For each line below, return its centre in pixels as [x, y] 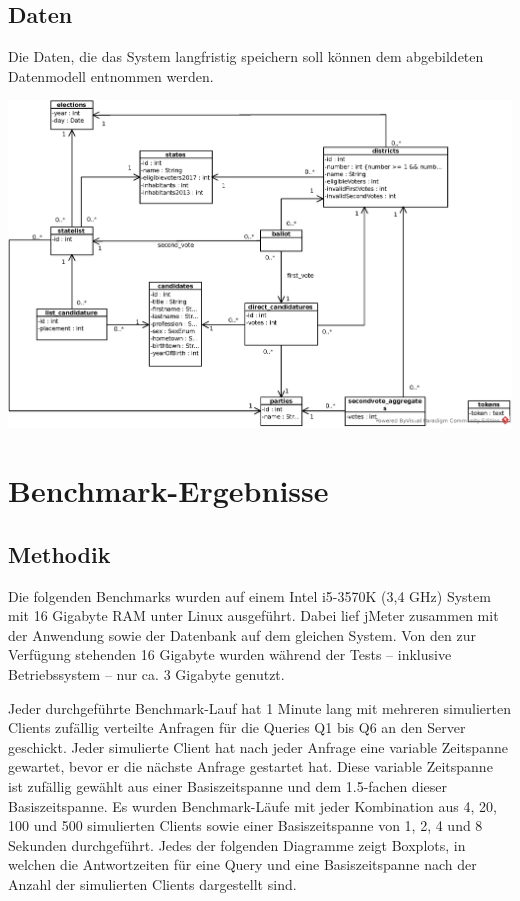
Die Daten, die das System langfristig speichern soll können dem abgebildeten [246, 56]
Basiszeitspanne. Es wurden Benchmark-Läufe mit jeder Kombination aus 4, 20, [252, 805]
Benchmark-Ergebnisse [168, 490]
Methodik [59, 553]
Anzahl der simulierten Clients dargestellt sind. [152, 884]
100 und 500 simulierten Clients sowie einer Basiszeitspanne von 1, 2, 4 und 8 [245, 825]
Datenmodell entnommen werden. [111, 75]
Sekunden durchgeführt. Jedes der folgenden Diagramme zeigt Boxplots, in [237, 844]
